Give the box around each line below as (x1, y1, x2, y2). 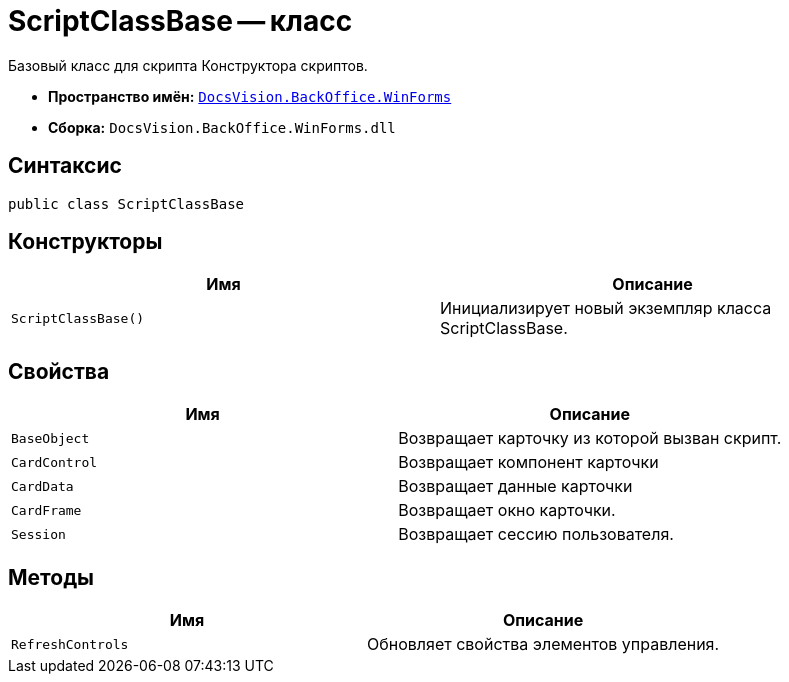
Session (11, 526, 66, 542)
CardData (11, 478, 74, 494)
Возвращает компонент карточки (398, 452, 659, 473)
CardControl (11, 454, 98, 470)
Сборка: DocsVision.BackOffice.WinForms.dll (48, 118, 396, 136)
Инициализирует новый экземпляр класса (440, 298, 772, 319)
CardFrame (11, 502, 82, 518)
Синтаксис (8, 153, 122, 179)
